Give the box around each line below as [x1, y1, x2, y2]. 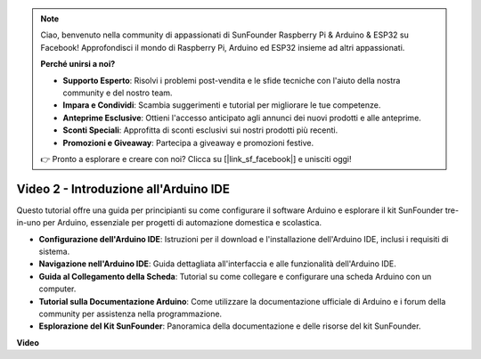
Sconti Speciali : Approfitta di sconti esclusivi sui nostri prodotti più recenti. [62, 125, 338, 135]
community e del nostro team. [62, 87, 173, 98]
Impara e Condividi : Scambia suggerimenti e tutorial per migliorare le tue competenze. [62, 100, 381, 110]
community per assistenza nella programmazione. [38, 308, 223, 319]
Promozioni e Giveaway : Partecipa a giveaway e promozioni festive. [62, 137, 314, 148]
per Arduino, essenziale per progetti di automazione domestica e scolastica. [42, 217, 322, 228]
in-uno [16, 217, 42, 228]
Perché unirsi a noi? [40, 59, 116, 69]
